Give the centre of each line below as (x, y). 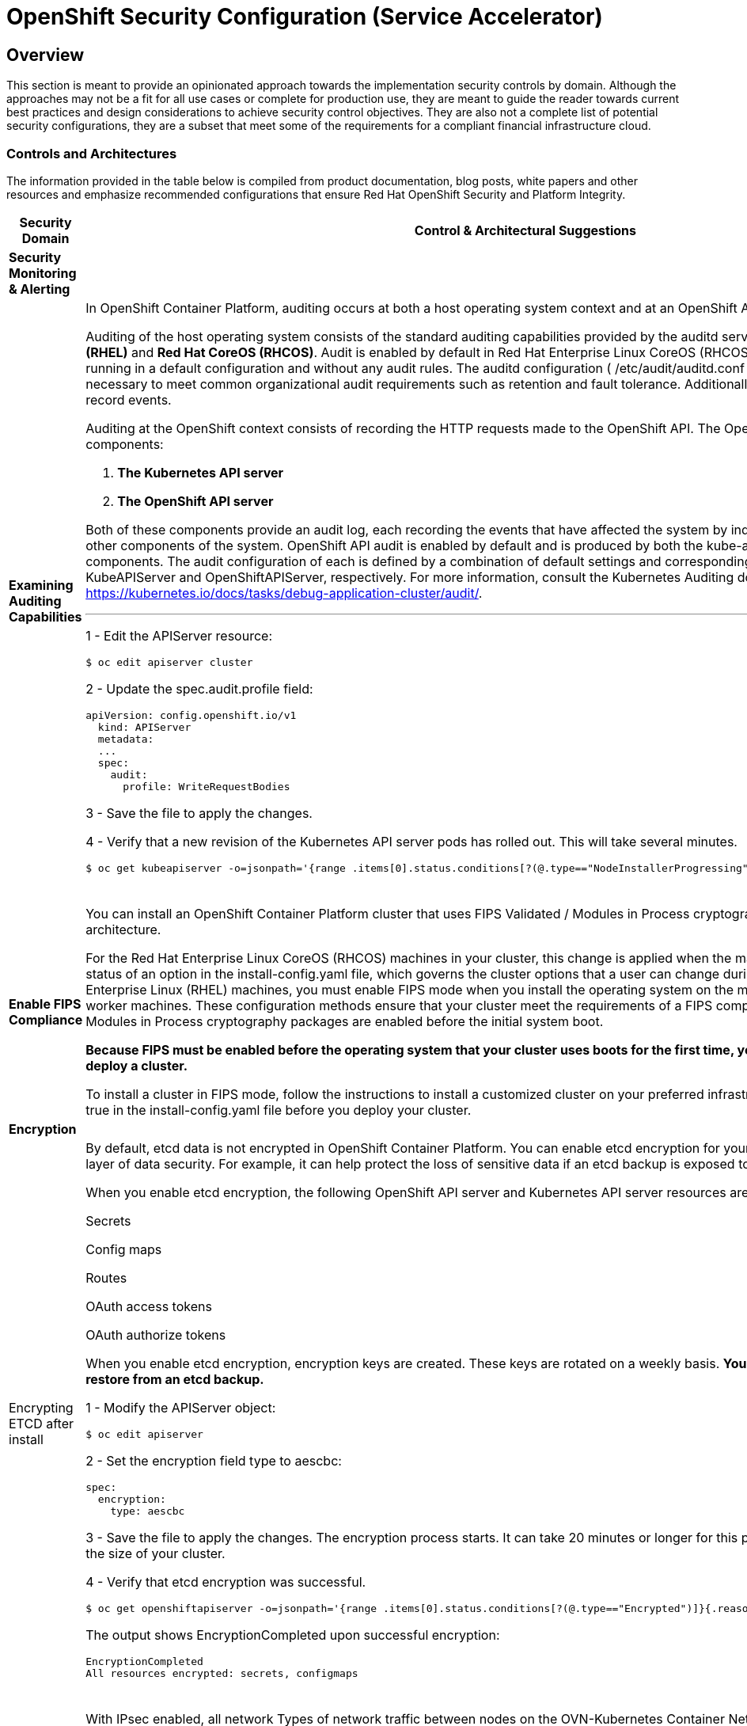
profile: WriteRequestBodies (207, 786)
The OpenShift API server (195, 501)
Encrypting (41, 1408)
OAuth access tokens (149, 1306)
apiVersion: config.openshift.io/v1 (191, 715)
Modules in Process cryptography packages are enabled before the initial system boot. (345, 1021)
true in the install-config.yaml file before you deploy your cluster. (279, 1110)
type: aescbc (148, 1511)
